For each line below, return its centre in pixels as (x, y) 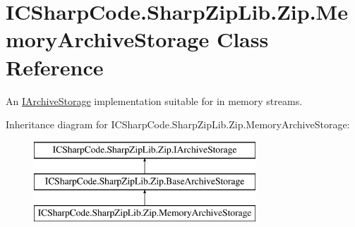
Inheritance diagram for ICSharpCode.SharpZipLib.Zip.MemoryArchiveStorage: (178, 124)
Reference (55, 67)
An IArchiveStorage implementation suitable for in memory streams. (154, 100)
